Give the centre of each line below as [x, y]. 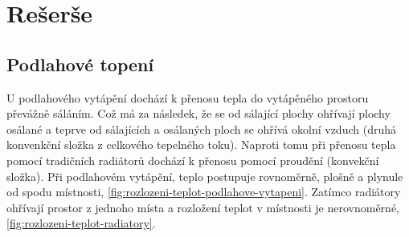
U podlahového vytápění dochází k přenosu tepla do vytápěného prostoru [188, 97]
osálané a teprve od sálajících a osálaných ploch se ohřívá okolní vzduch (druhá [201, 129]
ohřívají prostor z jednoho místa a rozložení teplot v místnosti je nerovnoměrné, [203, 207]
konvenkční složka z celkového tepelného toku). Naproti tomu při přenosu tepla [201, 145]
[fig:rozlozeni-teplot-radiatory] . [81, 223]
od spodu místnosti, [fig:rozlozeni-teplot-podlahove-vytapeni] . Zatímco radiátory [204, 192]
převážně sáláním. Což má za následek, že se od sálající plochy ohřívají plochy [198, 113]
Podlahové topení [80, 64]
